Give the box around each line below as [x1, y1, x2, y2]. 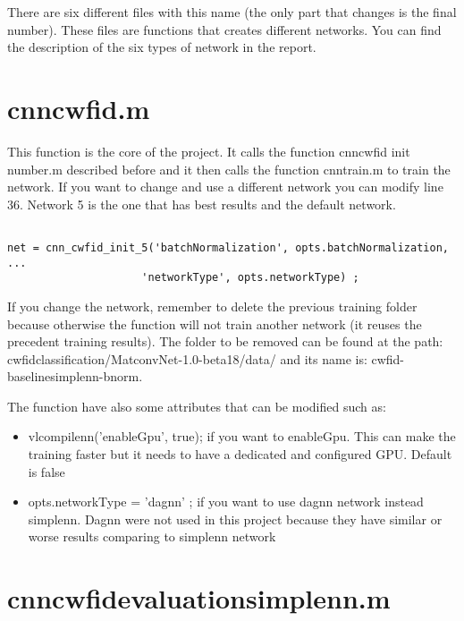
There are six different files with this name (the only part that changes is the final [7, 3, 457, 21]
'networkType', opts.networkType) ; [141, 271, 359, 285]
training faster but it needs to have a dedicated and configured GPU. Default [28, 445, 452, 464]
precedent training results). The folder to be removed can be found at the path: [7, 332, 443, 351]
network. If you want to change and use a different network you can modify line [7, 177, 443, 196]
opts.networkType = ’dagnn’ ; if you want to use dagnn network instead [28, 492, 424, 511]
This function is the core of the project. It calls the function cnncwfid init [7, 141, 410, 160]
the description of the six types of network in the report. [7, 38, 316, 56]
